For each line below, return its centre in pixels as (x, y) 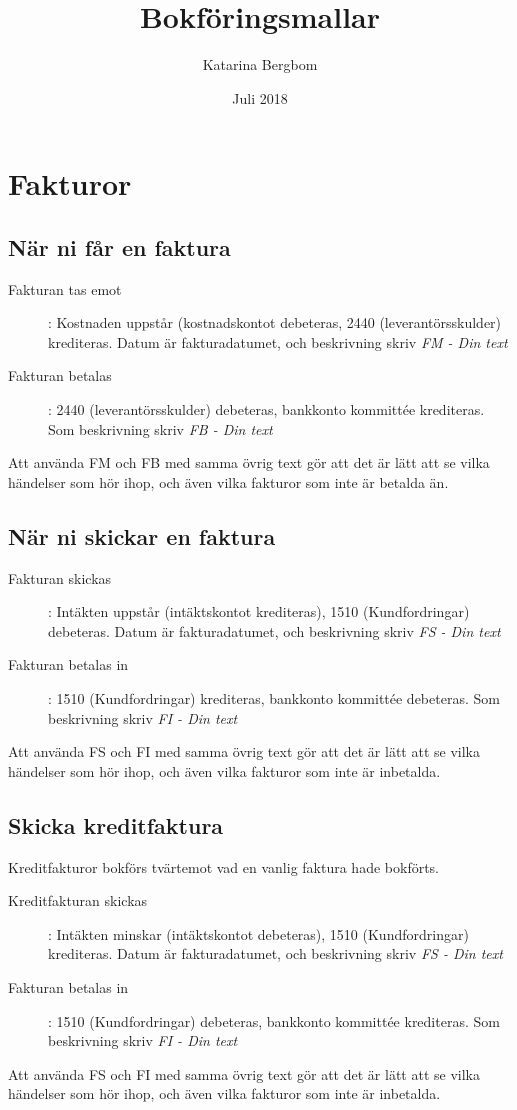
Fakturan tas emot (65, 288)
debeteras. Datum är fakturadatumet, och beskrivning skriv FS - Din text (274, 630)
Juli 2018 (260, 97)
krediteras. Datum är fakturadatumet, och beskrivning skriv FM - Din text (278, 341)
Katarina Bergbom (260, 64)
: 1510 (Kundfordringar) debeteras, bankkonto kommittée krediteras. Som (274, 1020)
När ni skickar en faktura (142, 535)
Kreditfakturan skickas (78, 900)
